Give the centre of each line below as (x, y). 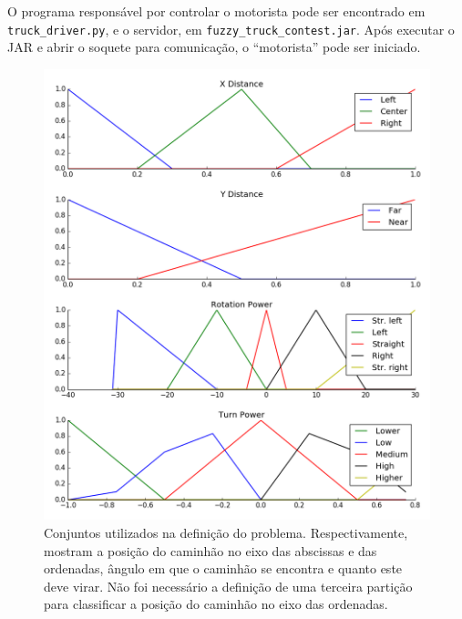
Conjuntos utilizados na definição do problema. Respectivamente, (226, 532)
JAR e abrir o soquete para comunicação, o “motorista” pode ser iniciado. (214, 47)
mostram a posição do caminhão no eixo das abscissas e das (210, 550)
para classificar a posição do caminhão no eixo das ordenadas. (216, 604)
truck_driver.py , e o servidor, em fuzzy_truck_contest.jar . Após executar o (231, 29)
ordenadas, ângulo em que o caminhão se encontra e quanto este (223, 568)
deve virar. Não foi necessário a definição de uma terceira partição (228, 586)
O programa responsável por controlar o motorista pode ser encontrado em (216, 11)
